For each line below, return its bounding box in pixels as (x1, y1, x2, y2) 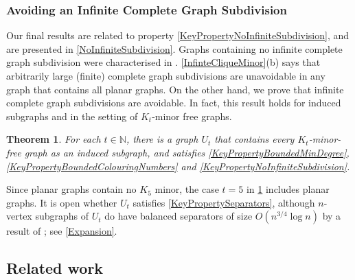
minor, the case (154, 182, 219, 196)
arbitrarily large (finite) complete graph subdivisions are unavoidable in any (6, 69, 325, 82)
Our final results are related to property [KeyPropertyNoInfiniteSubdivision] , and (6, 28, 350, 43)
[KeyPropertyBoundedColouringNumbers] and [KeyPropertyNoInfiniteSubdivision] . (6, 159, 350, 173)
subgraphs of (35, 209, 89, 223)
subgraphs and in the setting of (6, 108, 138, 123)
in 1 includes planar (246, 182, 330, 196)
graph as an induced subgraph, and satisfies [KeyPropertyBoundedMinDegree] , (24, 145, 350, 159)
